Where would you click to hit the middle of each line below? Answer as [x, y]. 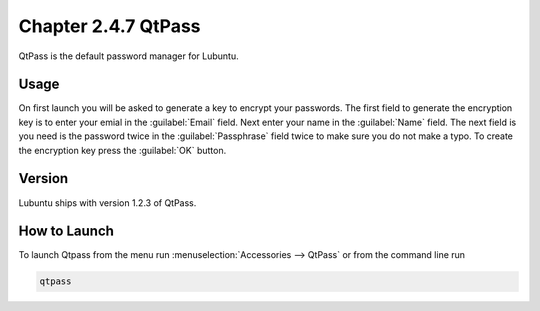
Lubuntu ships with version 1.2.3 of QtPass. [107, 202]
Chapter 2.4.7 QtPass [109, 26]
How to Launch [66, 231]
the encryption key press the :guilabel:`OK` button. [122, 150]
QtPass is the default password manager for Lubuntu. [128, 56]
